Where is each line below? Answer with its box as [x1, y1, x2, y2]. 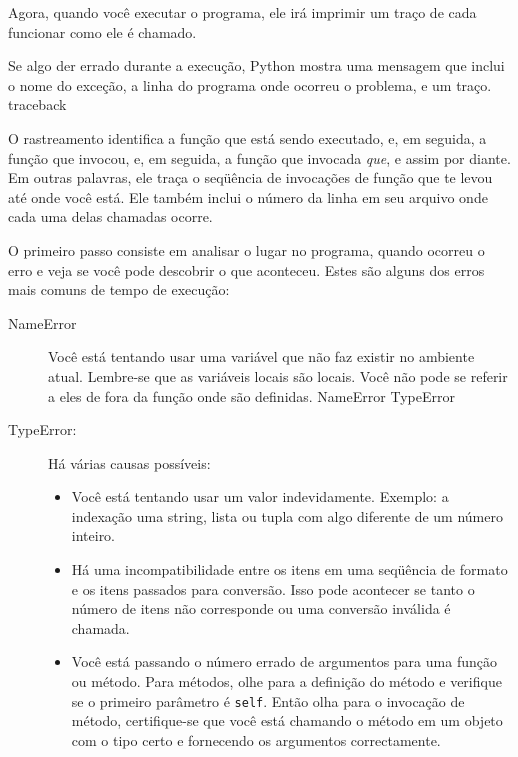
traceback [8, 94, 67, 115]
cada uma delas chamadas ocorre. [8, 206, 213, 227]
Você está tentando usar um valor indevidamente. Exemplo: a [71, 486, 449, 507]
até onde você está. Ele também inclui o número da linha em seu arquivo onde [8, 186, 488, 207]
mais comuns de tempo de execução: [8, 279, 230, 300]
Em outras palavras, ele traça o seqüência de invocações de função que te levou [8, 167, 493, 188]
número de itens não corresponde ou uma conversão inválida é [71, 598, 451, 619]
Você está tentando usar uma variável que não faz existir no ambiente [48, 346, 475, 367]
